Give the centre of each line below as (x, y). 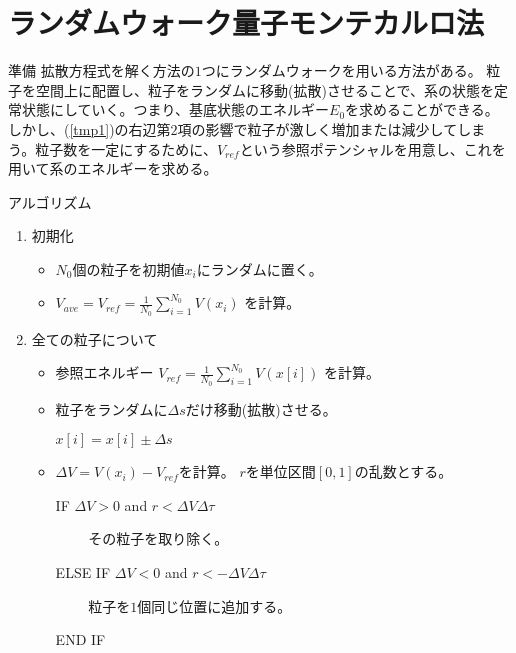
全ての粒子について (94, 338)
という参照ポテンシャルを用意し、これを (372, 148)
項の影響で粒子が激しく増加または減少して (317, 128)
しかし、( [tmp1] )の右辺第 (89, 128)
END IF (80, 639)
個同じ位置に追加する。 (214, 605)
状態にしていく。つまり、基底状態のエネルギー (175, 109)
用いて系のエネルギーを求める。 (113, 168)
